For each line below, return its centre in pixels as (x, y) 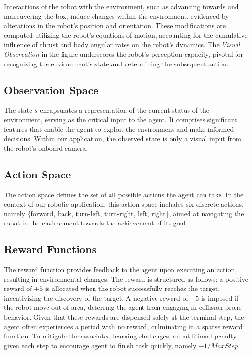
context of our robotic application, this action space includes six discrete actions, (124, 204)
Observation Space (51, 89)
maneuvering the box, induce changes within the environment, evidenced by (117, 16)
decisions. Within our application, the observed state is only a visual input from (123, 138)
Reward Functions (50, 249)
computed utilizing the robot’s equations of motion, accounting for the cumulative (126, 35)
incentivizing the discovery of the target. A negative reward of (96, 298)
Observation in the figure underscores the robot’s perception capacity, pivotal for (124, 54)
